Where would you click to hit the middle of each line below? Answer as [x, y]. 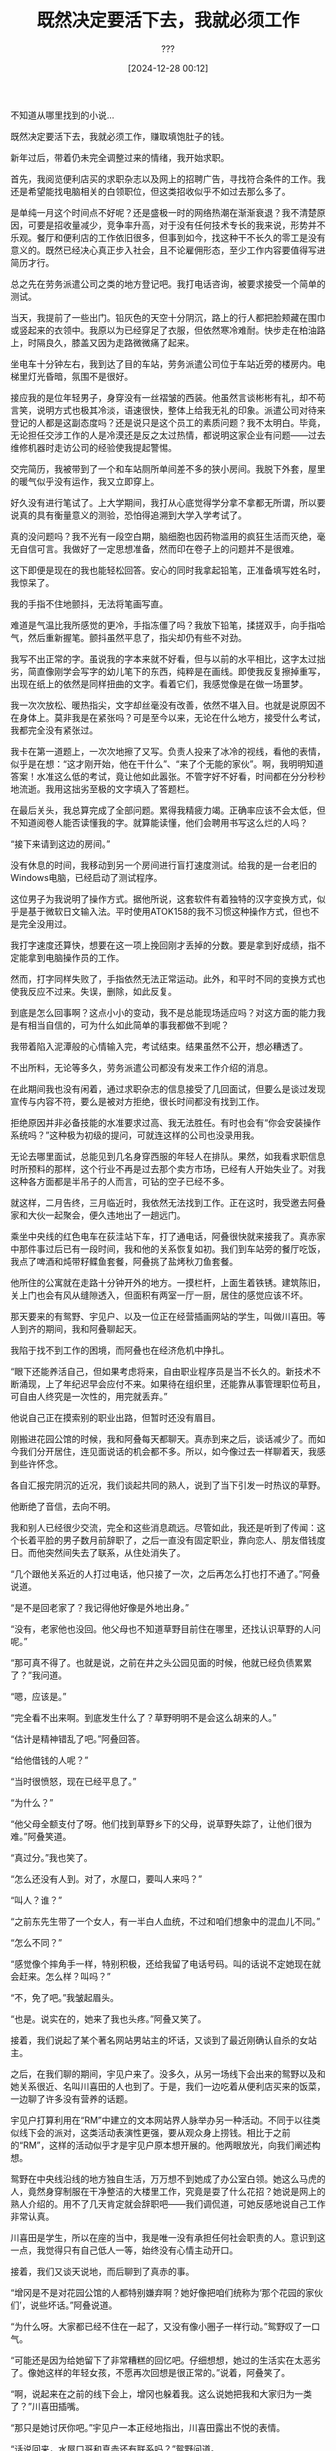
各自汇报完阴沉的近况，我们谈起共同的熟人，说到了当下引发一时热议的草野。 [168, 1485]
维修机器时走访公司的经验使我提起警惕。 [93, 447]
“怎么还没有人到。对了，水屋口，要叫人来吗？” [106, 1878]
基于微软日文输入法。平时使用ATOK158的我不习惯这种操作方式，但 [164, 911]
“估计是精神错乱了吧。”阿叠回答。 [78, 1738]
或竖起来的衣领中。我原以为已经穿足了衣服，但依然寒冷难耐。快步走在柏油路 [168, 330]
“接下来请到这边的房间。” [60, 843]
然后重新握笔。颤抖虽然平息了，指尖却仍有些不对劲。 [137, 637]
